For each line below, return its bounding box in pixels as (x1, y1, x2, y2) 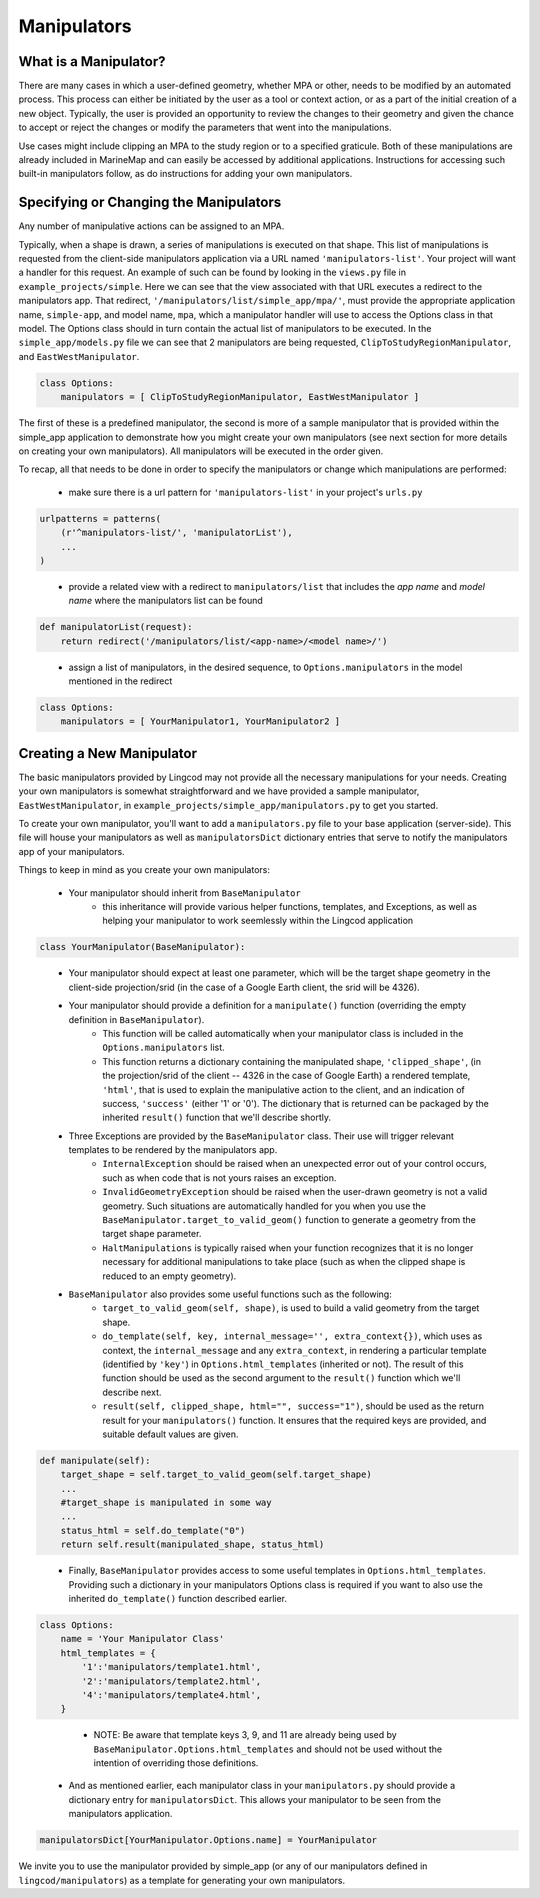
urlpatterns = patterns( (39, 513, 162, 524)
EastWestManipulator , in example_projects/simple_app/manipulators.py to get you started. (18, 799, 439, 811)
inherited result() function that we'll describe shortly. (102, 1111, 332, 1124)
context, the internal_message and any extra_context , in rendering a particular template (102, 1344, 487, 1356)
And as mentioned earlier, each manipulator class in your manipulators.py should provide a (68, 1780, 456, 1792)
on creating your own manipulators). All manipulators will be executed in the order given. (18, 445, 384, 457)
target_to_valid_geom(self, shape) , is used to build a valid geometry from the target (102, 1302, 480, 1314)
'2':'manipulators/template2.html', (81, 1675, 262, 1687)
